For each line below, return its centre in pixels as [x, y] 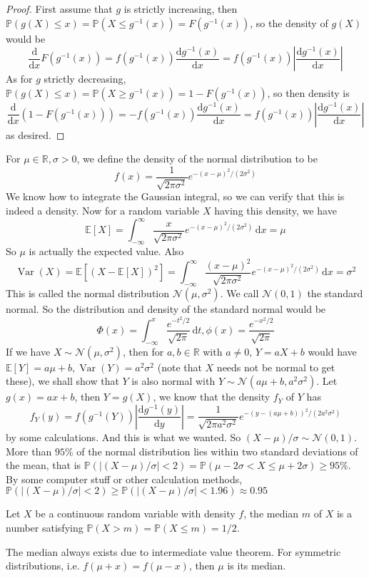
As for [19, 79]
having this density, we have [276, 211]
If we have [28, 351]
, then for [143, 351]
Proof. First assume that [59, 9]
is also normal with [173, 381]
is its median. [257, 566]
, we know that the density [212, 397]
